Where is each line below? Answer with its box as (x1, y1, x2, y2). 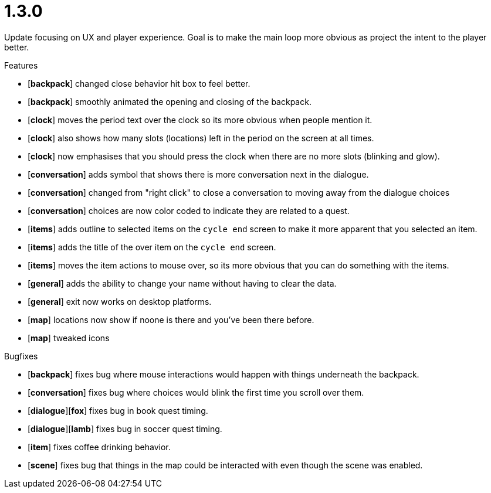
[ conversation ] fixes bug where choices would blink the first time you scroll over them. (28, 387, 364, 397)
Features (4, 60, 38, 70)
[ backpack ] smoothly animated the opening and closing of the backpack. (28, 96, 311, 107)
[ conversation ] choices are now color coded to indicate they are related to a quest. (28, 205, 350, 216)
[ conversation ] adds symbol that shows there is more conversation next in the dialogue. (28, 169, 369, 179)
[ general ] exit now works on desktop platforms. (28, 296, 212, 307)
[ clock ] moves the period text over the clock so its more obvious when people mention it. (28, 114, 373, 125)
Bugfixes (4, 351, 38, 361)
